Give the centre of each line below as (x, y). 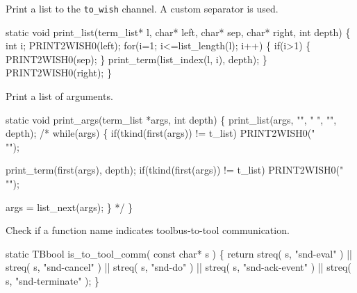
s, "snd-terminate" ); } (53, 280)
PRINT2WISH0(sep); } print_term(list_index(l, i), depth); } (136, 59)
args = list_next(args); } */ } (69, 207)
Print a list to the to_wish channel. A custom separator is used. (142, 8)
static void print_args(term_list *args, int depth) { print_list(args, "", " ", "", (171, 119)
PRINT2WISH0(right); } (59, 73)
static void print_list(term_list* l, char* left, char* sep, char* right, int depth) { (178, 32)
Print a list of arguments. (59, 96)
